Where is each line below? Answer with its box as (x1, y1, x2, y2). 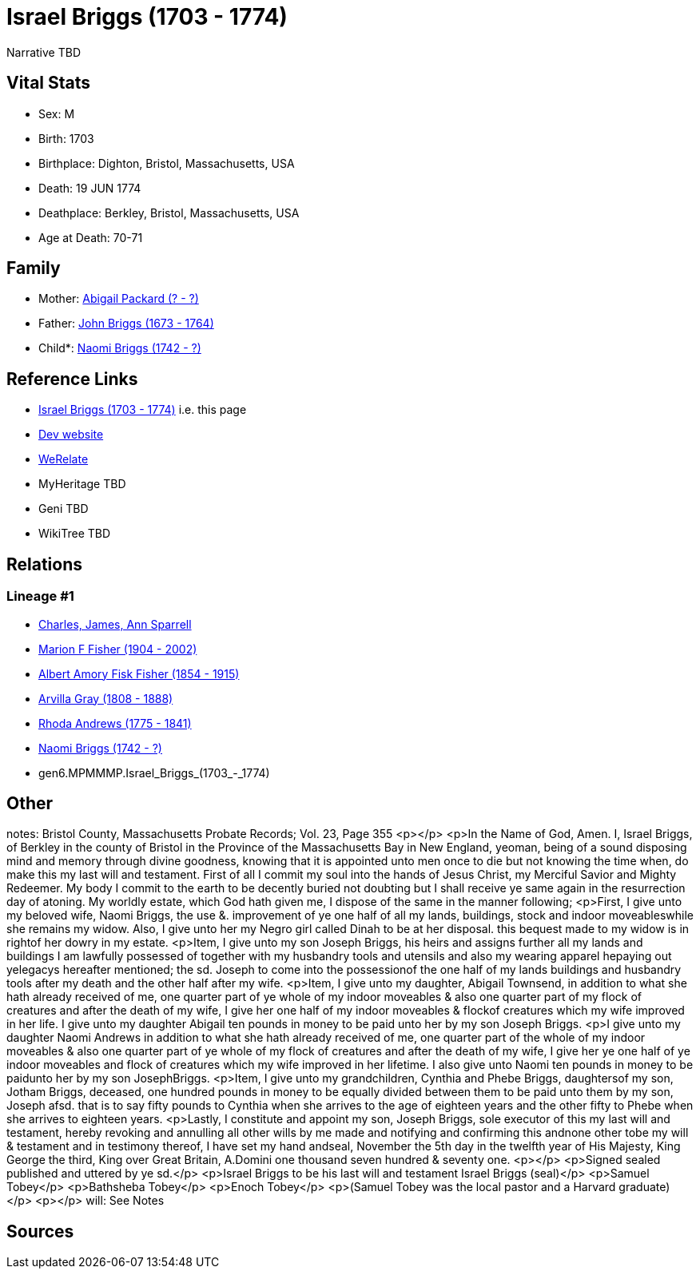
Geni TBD (38, 502, 89, 516)
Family (6, 258, 61, 279)
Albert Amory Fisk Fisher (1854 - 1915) (38, 666, 240, 681)
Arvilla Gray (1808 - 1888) (38, 691, 173, 705)
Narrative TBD (6, 45, 81, 59)
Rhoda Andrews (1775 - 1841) (38, 716, 192, 730)
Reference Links (6, 368, 138, 389)
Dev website (38, 427, 104, 442)
